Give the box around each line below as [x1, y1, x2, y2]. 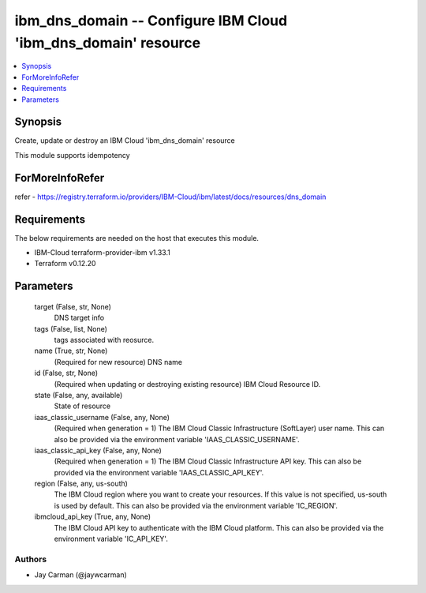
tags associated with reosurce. [54, 335, 154, 344]
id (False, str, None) [34, 368, 99, 378]
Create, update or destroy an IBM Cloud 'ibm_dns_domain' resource [14, 136, 236, 145]
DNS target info [54, 313, 105, 323]
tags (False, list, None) [34, 324, 108, 333]
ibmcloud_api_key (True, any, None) [34, 512, 151, 521]
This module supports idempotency [14, 150, 130, 160]
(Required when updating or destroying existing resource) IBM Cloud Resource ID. [54, 379, 321, 388]
